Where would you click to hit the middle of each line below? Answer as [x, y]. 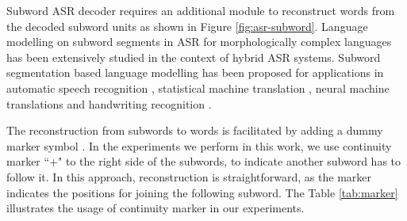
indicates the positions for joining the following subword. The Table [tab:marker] [202, 192]
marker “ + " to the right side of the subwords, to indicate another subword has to [204, 161]
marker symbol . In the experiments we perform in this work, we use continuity [199, 145]
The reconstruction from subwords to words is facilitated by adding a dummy [195, 130]
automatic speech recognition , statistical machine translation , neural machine [198, 88]
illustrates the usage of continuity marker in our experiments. [156, 208]
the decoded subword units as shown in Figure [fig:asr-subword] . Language [187, 26]
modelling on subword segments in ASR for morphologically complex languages [199, 42]
